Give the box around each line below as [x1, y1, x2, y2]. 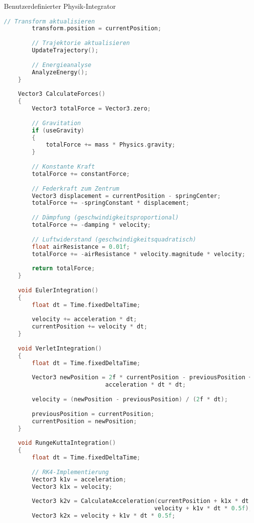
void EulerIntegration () [18, 286, 99, 294]
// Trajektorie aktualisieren [32, 40, 130, 47]
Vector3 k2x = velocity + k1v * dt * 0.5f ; [32, 512, 175, 520]
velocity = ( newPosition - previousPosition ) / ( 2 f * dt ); [32, 396, 228, 403]
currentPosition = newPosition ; [32, 417, 137, 425]
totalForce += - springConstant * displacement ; [32, 199, 190, 207]
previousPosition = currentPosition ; [32, 410, 154, 417]
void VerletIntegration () [18, 345, 102, 352]
